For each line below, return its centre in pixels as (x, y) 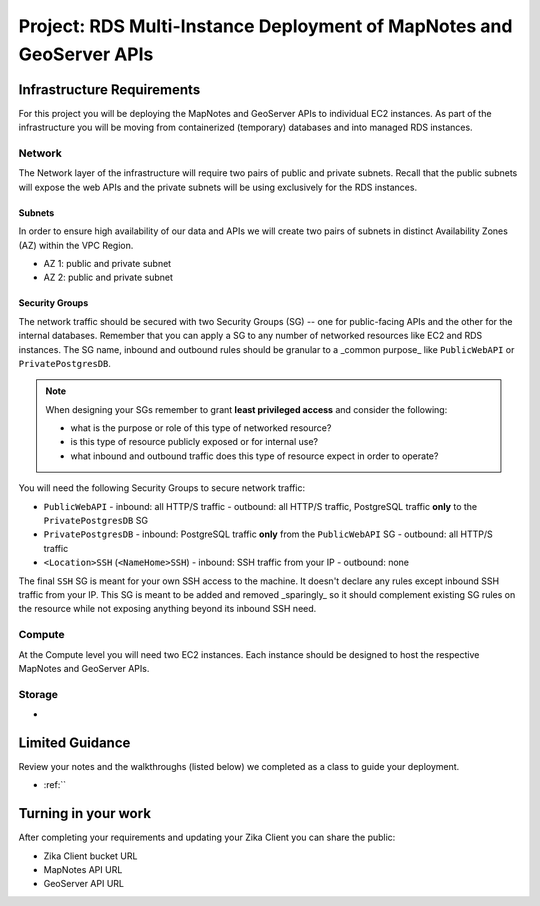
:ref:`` (55, 785)
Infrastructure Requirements (109, 89)
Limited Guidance (74, 742)
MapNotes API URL (83, 870)
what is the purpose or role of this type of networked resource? (201, 428)
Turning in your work (85, 813)
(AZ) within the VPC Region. (76, 245)
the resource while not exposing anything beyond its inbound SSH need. (167, 609)
